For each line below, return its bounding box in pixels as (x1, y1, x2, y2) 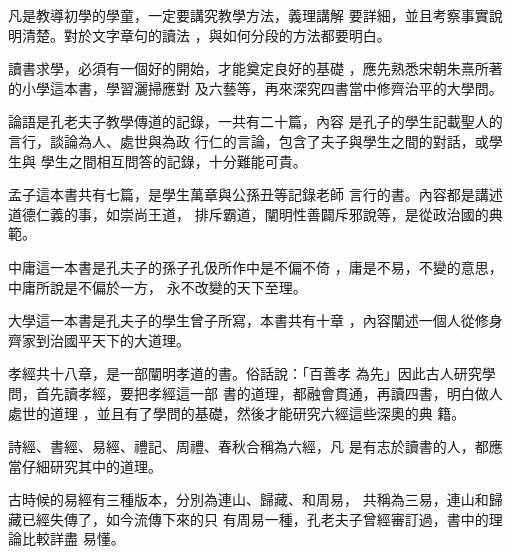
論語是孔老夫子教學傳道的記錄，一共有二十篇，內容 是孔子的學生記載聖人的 (8, 111, 503, 132)
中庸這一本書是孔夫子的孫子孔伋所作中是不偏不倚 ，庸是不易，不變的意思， (8, 256, 503, 277)
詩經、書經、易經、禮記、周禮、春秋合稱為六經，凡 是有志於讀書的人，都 (8, 436, 489, 457)
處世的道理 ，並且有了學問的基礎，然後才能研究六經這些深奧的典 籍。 (8, 402, 466, 423)
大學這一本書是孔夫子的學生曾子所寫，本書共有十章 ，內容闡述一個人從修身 (8, 310, 503, 331)
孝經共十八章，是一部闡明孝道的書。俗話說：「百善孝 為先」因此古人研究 (8, 363, 482, 384)
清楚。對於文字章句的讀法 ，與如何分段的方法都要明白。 (21, 24, 391, 45)
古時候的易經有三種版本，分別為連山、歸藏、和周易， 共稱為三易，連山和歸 (8, 489, 503, 510)
